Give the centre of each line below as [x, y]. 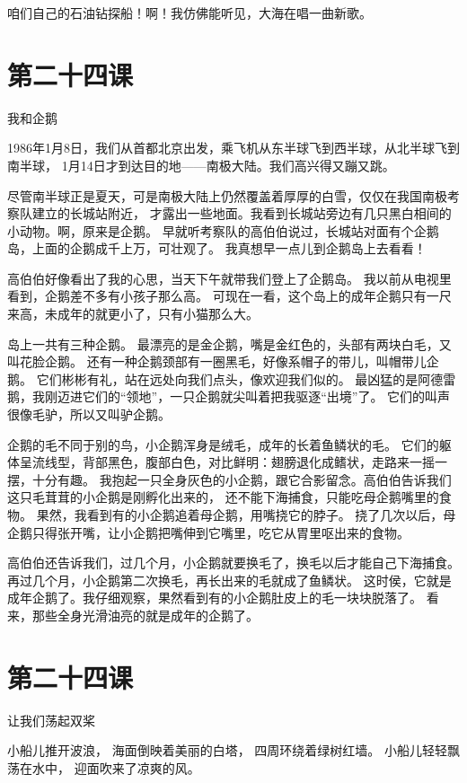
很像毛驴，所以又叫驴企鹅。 [89, 414]
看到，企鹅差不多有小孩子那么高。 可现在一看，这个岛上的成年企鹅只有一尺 [229, 296]
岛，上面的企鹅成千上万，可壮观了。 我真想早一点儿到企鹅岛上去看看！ [217, 248]
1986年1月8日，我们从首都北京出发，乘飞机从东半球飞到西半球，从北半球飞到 [233, 148]
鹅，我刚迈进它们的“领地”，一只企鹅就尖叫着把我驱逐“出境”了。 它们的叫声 [229, 396]
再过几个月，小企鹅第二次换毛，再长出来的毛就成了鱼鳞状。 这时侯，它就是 [229, 580]
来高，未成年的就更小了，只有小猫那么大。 [133, 314]
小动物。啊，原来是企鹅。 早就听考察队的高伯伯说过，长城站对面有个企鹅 [223, 230]
